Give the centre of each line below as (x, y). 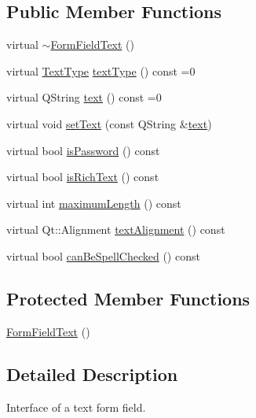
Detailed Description (92, 374)
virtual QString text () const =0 (84, 97)
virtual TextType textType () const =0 (101, 70)
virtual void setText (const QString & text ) (109, 123)
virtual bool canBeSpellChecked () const (103, 255)
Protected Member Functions (128, 298)
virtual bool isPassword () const (83, 150)
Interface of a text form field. (76, 407)
